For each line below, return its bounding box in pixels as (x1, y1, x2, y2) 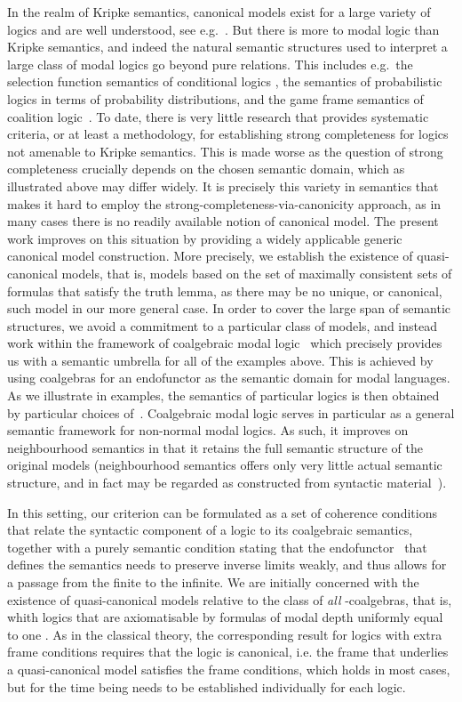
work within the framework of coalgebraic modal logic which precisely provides (7, 334, 442, 352)
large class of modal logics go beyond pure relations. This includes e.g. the (7, 54, 413, 73)
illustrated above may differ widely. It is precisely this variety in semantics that (7, 176, 439, 195)
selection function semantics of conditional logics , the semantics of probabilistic (7, 72, 442, 91)
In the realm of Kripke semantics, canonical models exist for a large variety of (7, 3, 431, 20)
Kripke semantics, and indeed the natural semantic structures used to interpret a (7, 37, 448, 56)
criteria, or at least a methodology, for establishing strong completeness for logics (7, 125, 449, 143)
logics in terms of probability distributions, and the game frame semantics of (7, 89, 424, 108)
